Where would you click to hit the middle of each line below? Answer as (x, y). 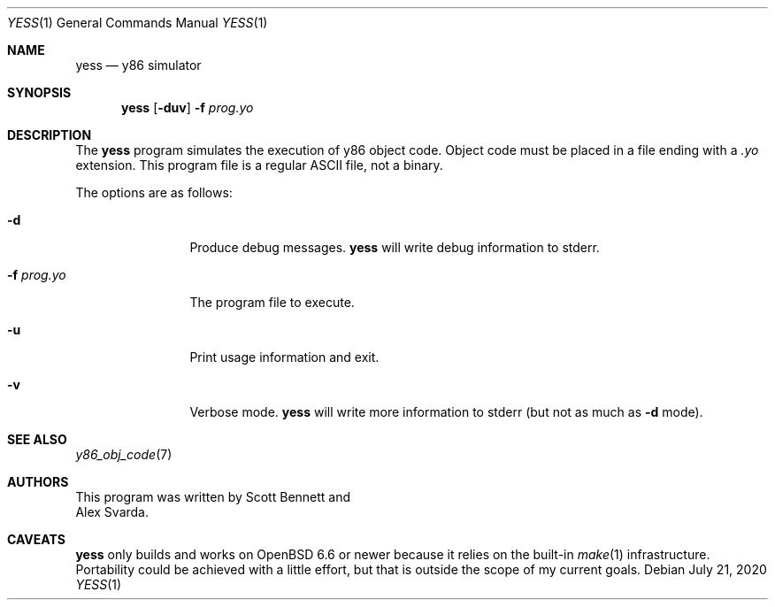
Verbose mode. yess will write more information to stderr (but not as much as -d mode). (446, 412)
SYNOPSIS (39, 92)
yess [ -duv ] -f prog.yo (188, 108)
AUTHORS (38, 482)
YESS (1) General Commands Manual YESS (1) (138, 23)
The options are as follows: (154, 192)
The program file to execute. (272, 302)
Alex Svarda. (112, 512)
